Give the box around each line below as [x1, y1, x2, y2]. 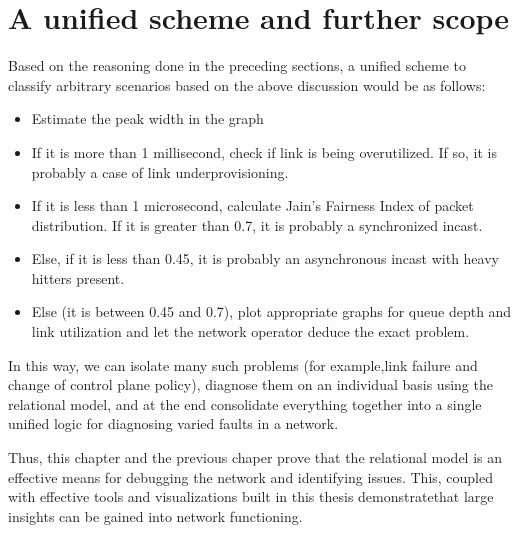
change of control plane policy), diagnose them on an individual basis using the [8, 374, 493, 395]
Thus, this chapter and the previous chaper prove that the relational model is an [8, 447, 503, 468]
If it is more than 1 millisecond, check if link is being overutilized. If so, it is [31, 141, 497, 162]
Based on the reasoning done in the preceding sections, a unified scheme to [8, 55, 466, 76]
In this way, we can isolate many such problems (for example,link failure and [8, 354, 478, 375]
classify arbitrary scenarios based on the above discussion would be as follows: [8, 74, 486, 95]
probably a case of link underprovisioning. [31, 161, 289, 182]
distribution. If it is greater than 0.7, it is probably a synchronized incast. [31, 214, 483, 235]
